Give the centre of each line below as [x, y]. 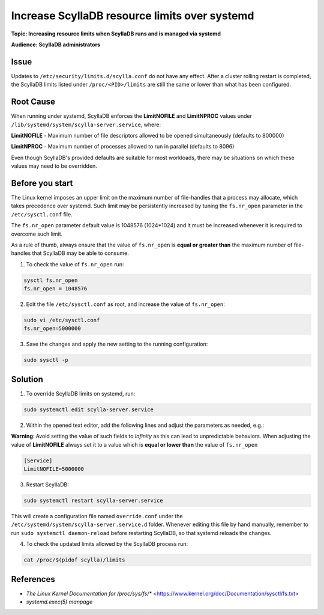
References [33, 579]
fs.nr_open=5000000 [52, 329]
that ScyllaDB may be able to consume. [80, 253]
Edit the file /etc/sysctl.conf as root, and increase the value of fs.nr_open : [125, 304]
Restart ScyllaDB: [47, 485]
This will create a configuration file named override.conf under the [97, 516]
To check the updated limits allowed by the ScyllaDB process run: [107, 544]
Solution [27, 379]
